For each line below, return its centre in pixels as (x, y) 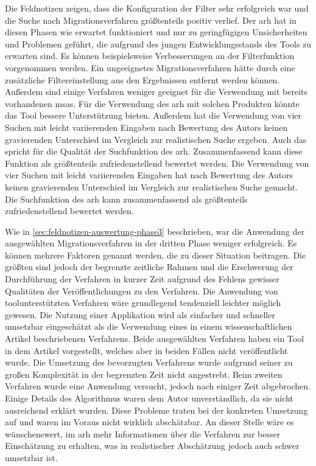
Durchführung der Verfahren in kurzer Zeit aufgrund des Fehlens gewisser (142, 279)
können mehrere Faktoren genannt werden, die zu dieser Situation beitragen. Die (156, 255)
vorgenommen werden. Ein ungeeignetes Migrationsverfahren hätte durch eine (150, 67)
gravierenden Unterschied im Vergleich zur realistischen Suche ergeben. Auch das (156, 139)
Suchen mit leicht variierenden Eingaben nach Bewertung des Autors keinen (146, 127)
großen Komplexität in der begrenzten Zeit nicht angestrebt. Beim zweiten (144, 374)
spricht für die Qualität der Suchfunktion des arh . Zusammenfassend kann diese (154, 151)
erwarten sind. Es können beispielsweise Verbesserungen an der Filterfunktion (150, 56)
